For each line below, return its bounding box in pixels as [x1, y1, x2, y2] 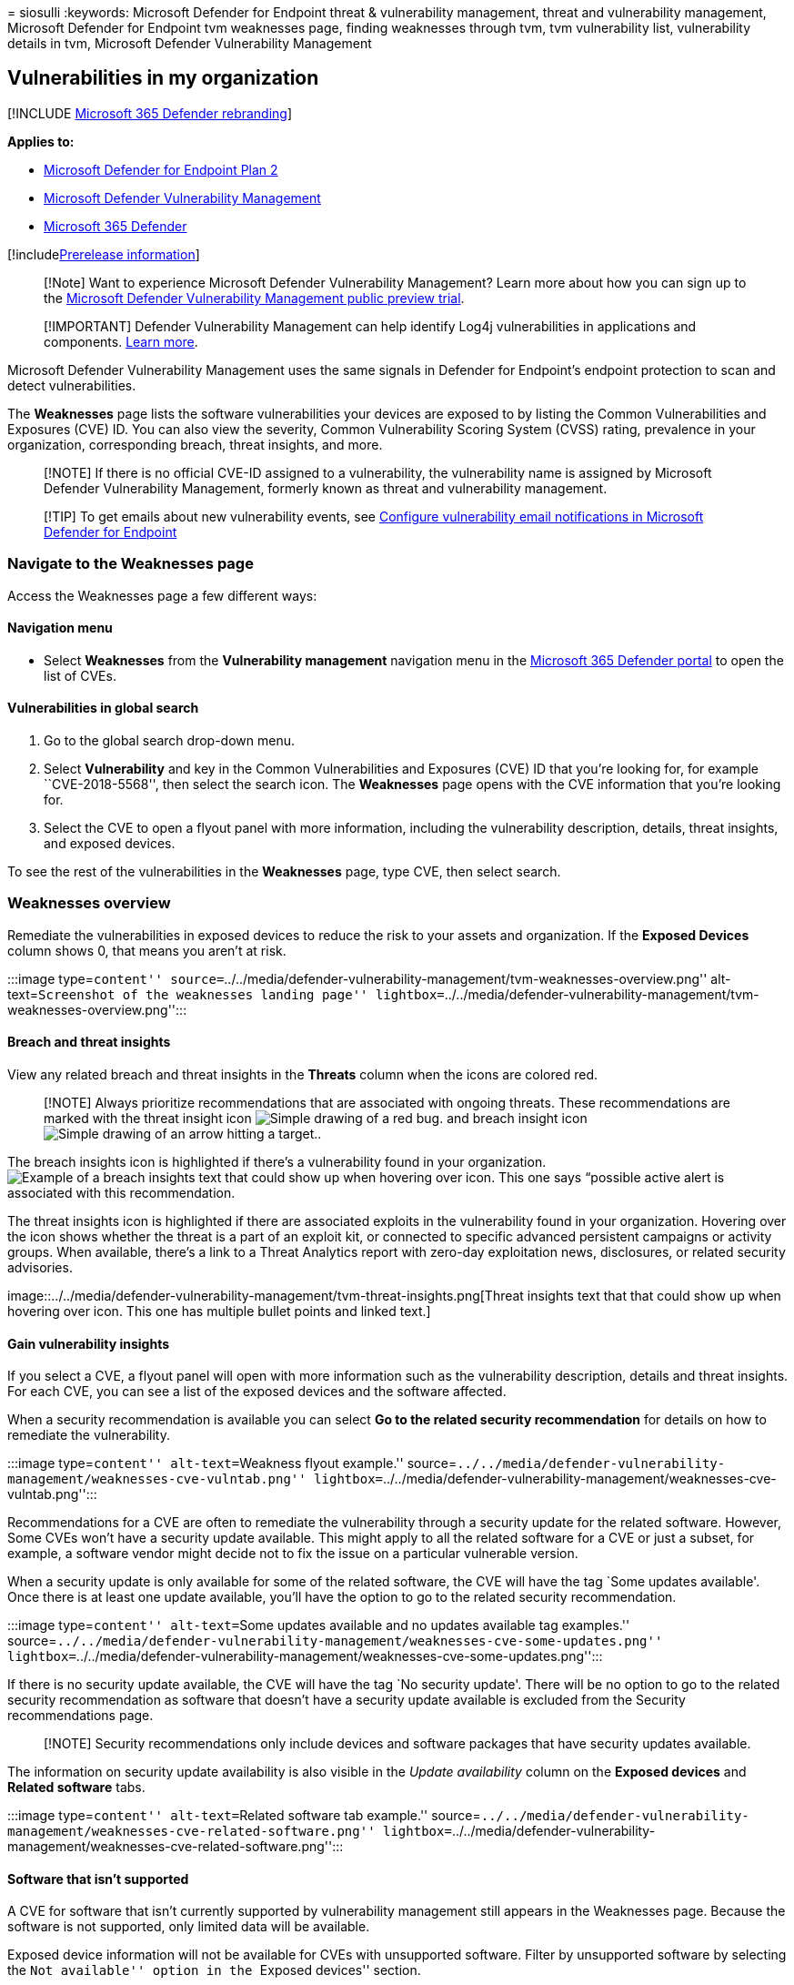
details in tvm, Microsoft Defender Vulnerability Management [7, 35, 372, 51]
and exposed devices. [44, 836, 176, 852]
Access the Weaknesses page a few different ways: [7, 587, 317, 603]
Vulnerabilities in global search [7, 700, 199, 716]
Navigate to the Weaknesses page [7, 554, 254, 573]
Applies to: [7, 133, 75, 149]
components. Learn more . [44, 333, 198, 349]
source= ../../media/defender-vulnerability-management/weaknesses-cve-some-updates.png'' [7, 1633, 663, 1649]
